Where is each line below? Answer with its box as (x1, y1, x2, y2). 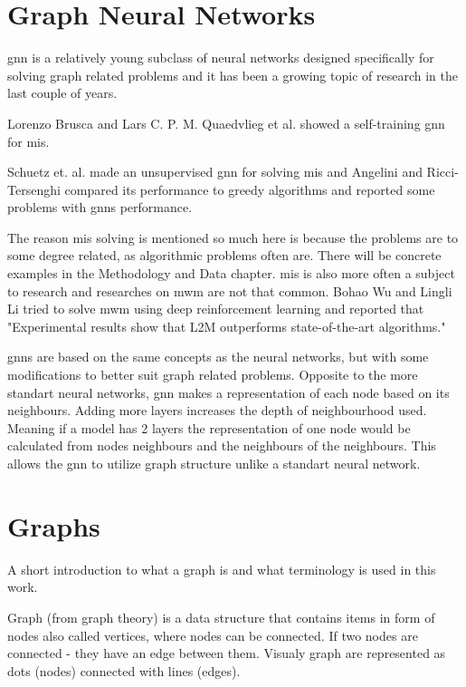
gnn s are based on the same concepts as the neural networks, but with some (7, 347, 429, 366)
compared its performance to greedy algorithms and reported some (64, 179, 435, 198)
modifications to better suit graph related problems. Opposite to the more (7, 365, 418, 384)
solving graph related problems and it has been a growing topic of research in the (7, 65, 458, 84)
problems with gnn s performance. (7, 198, 193, 217)
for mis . (7, 131, 50, 150)
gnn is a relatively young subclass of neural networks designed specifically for (7, 48, 434, 67)
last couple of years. (7, 83, 118, 102)
